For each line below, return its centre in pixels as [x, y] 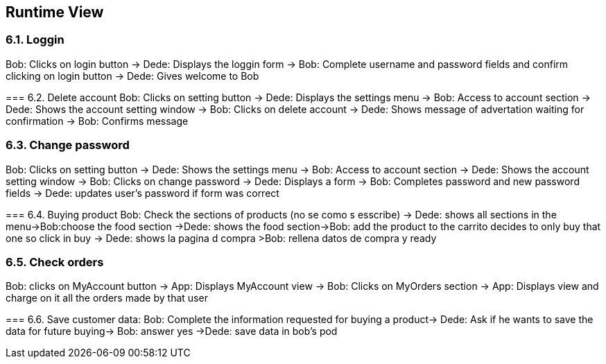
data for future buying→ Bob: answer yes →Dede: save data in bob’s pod [172, 331]
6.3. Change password [68, 145]
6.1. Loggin [35, 40]
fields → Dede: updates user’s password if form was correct [142, 193]
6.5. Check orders [55, 262]
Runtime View [55, 12]
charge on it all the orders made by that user [107, 298]
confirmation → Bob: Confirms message [97, 121]
